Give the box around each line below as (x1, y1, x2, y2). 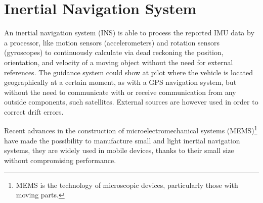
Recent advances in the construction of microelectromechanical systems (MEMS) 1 (4, 124, 257, 136)
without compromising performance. (4, 155, 116, 165)
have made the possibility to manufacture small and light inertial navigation (4, 135, 240, 145)
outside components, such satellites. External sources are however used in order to (4, 96, 258, 107)
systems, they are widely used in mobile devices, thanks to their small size (4, 145, 234, 156)
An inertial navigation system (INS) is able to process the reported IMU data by (4, 27, 254, 38)
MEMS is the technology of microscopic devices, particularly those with (16, 179, 238, 190)
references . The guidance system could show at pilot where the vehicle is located (4, 67, 253, 77)
